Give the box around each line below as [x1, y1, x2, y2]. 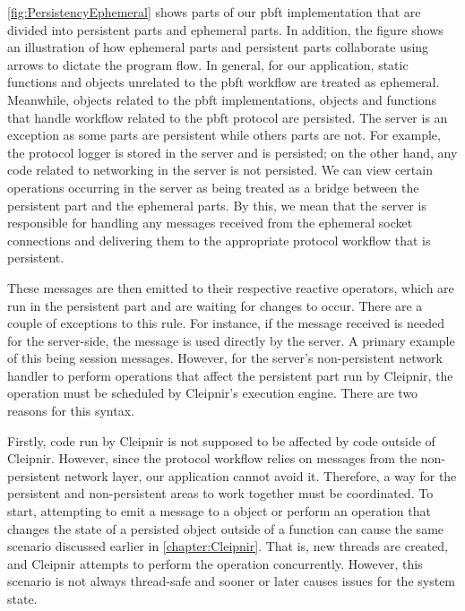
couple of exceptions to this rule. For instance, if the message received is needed [7, 314, 444, 332]
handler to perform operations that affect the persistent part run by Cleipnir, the [7, 366, 453, 384]
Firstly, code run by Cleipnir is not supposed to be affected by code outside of [7, 431, 435, 450]
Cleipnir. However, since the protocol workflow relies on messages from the [7, 449, 418, 468]
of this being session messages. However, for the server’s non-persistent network [7, 349, 443, 367]
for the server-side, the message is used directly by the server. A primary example [7, 331, 455, 349]
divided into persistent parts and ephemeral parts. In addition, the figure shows [7, 20, 443, 39]
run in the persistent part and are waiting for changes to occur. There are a [7, 296, 423, 314]
